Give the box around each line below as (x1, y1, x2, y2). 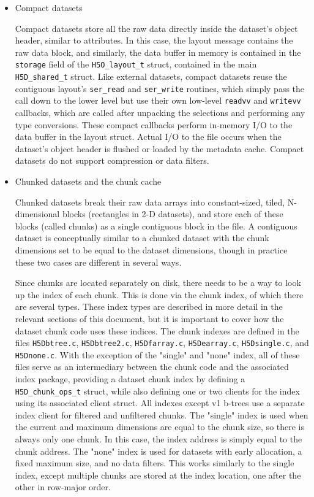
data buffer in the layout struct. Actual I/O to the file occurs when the (15, 130, 282, 143)
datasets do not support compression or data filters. (15, 154, 209, 167)
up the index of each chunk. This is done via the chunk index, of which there (15, 288, 304, 301)
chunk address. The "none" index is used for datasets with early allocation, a (15, 444, 302, 457)
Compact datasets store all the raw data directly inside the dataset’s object (15, 21, 298, 34)
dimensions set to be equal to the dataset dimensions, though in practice (15, 243, 288, 256)
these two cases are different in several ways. (15, 255, 182, 268)
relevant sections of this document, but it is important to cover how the (15, 312, 284, 325)
